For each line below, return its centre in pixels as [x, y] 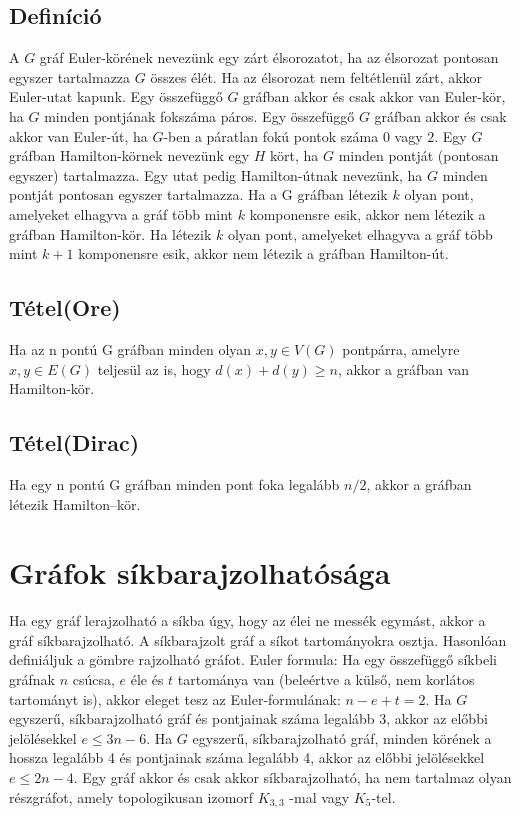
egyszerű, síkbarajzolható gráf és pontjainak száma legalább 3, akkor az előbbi [248, 718]
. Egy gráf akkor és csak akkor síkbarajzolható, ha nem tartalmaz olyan [292, 776]
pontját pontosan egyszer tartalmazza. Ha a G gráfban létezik [198, 194]
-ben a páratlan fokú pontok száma [271, 135]
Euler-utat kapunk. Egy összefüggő [116, 96]
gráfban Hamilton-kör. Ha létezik [110, 233]
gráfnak [32, 679]
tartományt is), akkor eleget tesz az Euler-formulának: [175, 698]
